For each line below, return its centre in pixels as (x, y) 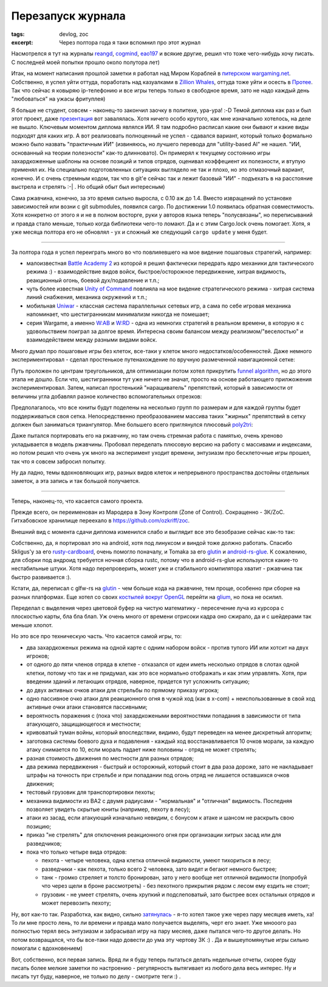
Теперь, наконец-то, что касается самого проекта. (77, 501)
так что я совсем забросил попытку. (59, 461)
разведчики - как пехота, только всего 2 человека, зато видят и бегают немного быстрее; (159, 869)
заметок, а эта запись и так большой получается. (76, 481)
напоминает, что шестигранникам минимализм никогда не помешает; (118, 314)
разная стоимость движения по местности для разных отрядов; (110, 758)
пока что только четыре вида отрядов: (77, 852)
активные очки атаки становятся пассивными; (87, 707)
